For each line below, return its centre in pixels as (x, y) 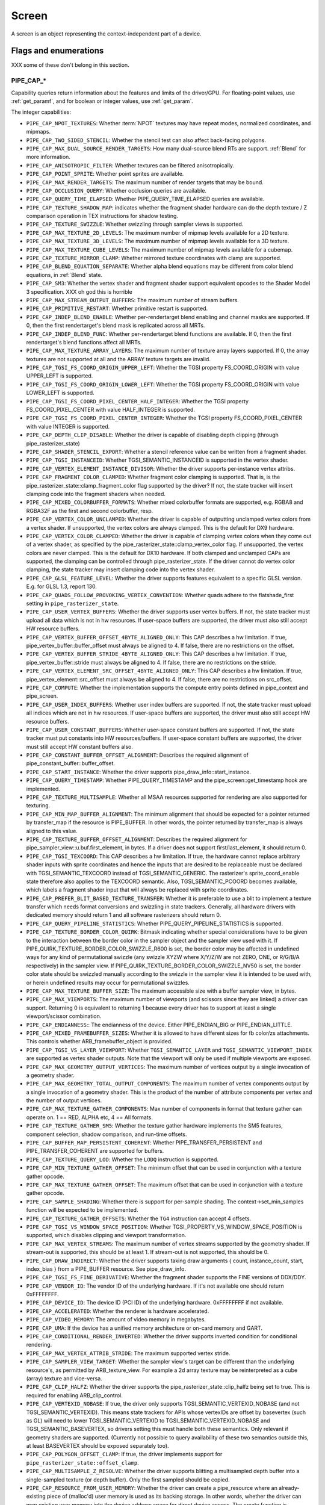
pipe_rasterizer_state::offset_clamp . (83, 1462)
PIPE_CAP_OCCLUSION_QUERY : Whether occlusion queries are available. (116, 190)
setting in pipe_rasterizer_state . (73, 604)
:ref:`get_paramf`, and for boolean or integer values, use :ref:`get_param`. (102, 101)
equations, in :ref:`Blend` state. (64, 275)
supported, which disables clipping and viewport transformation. (106, 1235)
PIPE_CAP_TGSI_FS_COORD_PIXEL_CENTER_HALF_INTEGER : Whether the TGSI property (138, 401)
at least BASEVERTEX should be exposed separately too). (97, 1446)
